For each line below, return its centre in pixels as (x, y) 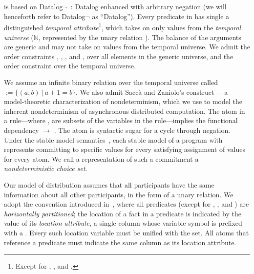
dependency (21, 130)
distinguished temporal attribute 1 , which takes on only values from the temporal (123, 27)
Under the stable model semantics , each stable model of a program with (113, 139)
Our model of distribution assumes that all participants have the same (109, 184)
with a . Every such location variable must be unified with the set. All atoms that (127, 232)
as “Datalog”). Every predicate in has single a (161, 16)
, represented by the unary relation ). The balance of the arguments (140, 37)
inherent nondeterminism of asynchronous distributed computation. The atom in (125, 111)
